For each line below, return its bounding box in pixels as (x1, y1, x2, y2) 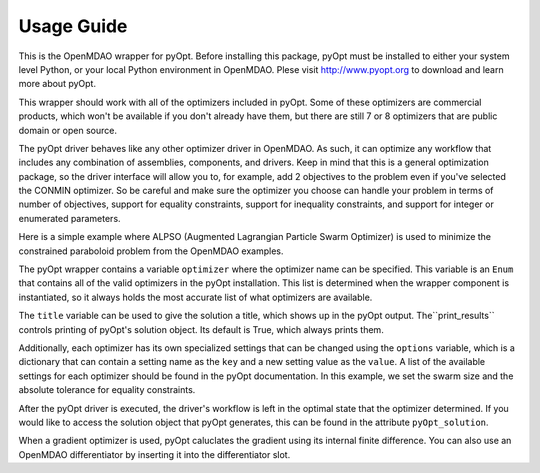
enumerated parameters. (18, 212, 121, 224)
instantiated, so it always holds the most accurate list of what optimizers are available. (18, 291, 373, 303)
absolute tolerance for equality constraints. (18, 384, 196, 396)
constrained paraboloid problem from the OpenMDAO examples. (18, 245, 284, 257)
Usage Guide (18, 15, 128, 37)
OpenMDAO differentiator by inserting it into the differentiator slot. (18, 448, 291, 460)
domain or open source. (18, 124, 117, 136)
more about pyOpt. (18, 78, 97, 90)
